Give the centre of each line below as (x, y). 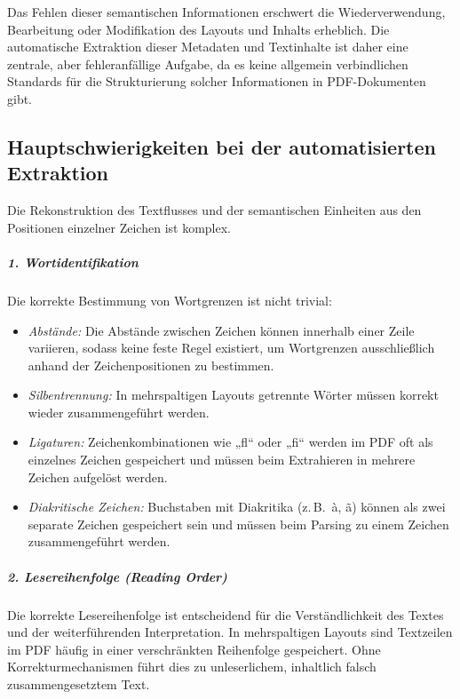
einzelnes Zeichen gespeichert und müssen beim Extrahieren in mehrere (222, 460)
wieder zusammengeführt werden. (119, 412)
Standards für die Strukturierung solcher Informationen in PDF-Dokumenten (217, 81)
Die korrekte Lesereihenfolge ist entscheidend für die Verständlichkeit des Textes (226, 614)
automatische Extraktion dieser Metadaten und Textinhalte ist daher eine (208, 47)
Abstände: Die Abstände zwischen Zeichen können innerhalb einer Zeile (221, 330)
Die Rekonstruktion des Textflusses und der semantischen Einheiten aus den (214, 210)
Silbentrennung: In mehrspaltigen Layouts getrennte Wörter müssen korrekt (233, 395)
